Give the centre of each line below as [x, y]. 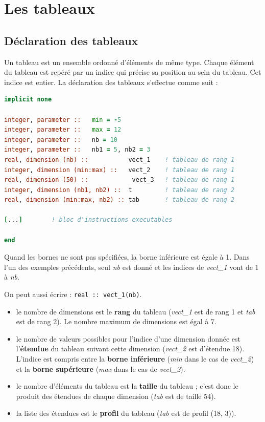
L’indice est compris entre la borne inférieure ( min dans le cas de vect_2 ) [135, 359]
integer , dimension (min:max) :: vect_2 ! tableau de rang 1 [119, 170]
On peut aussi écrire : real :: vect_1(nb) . [73, 294]
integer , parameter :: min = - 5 [63, 120]
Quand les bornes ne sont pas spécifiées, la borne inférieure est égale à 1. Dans [127, 257]
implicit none [28, 100]
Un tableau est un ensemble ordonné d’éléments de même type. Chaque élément [129, 62]
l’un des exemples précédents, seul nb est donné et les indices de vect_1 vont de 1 [131, 267]
